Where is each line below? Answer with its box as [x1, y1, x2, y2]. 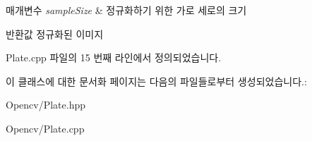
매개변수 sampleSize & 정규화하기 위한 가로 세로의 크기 [6, 3, 247, 17]
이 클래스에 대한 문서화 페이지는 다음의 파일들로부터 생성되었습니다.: [6, 73, 307, 88]
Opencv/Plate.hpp [6, 97, 86, 112]
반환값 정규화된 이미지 [6, 26, 104, 41]
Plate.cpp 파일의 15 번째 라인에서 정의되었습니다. [6, 50, 222, 65]
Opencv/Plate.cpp [6, 121, 85, 135]
